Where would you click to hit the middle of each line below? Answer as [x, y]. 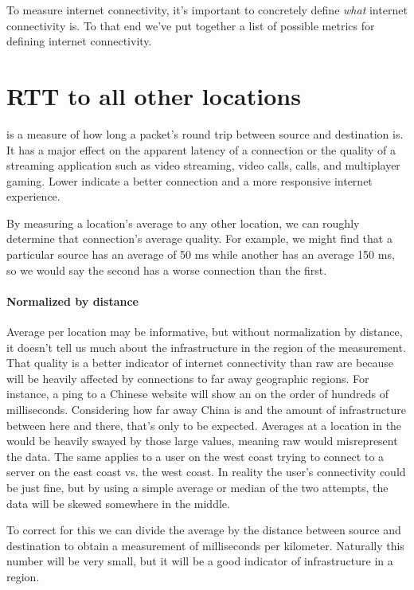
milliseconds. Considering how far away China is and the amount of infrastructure [206, 410]
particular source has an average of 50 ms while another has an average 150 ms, [201, 254]
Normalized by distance [72, 301]
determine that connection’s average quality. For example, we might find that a [199, 238]
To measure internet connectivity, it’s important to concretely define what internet [207, 10]
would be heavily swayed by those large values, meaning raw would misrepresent [202, 441]
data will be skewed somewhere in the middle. [118, 503]
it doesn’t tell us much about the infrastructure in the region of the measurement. [206, 347]
